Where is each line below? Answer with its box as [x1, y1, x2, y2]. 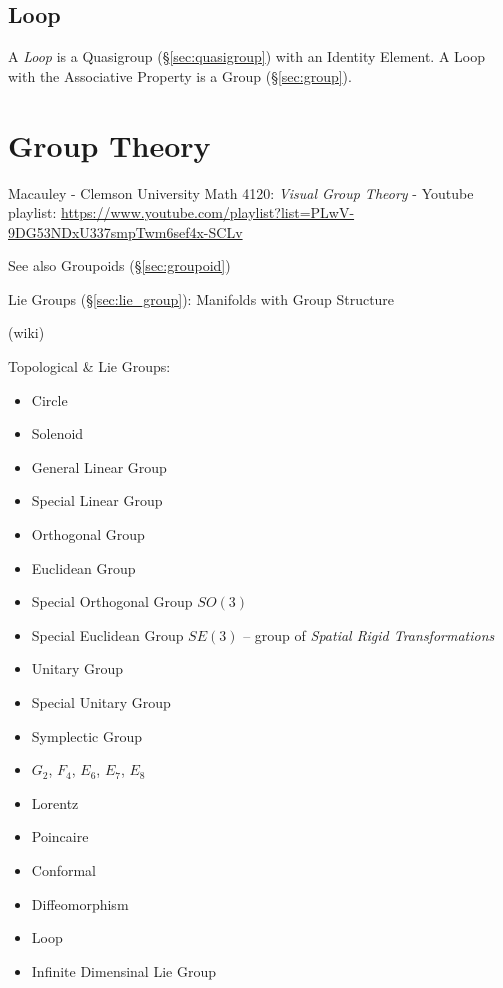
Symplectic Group [31, 725, 143, 746]
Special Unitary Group [31, 692, 171, 713]
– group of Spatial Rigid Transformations [243, 624, 495, 645]
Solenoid [31, 423, 84, 444]
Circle [31, 389, 68, 410]
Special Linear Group [31, 490, 163, 511]
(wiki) [8, 322, 45, 343]
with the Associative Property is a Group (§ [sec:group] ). [8, 65, 352, 86]
